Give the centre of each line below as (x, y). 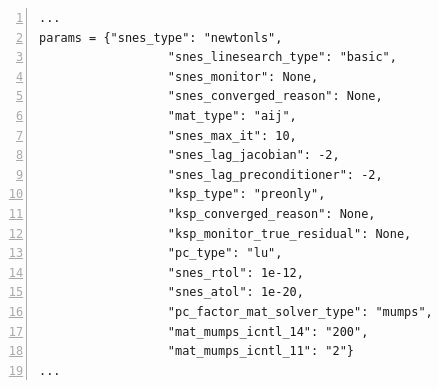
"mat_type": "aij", (232, 115)
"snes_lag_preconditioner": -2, (275, 174)
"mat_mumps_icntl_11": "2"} (260, 351)
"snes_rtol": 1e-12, (235, 272)
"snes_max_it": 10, (232, 135)
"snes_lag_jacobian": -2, (253, 155)
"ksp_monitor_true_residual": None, (289, 233)
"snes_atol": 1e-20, (235, 292)
